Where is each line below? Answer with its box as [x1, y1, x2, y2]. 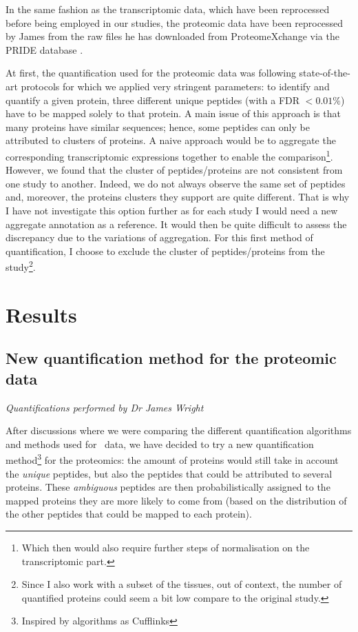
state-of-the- [299, 65, 350, 80]
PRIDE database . [6, 42, 83, 57]
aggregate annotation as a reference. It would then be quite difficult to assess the [6, 216, 347, 231]
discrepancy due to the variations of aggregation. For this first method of [6, 230, 313, 245]
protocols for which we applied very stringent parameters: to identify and [21, 79, 330, 93]
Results [6, 300, 77, 328]
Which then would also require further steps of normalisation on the [21, 540, 310, 554]
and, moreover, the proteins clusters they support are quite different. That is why [6, 190, 350, 204]
